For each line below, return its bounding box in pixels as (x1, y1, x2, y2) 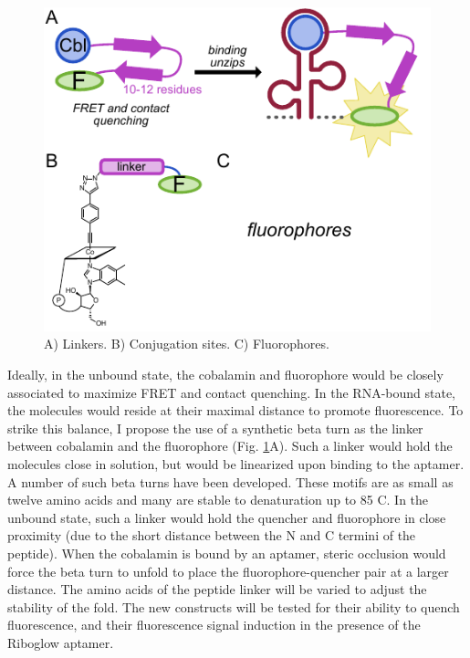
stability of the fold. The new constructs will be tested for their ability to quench (7, 597, 460, 616)
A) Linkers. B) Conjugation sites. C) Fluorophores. (44, 334, 329, 353)
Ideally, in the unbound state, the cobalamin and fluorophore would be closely (7, 365, 444, 384)
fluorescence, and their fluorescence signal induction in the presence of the (7, 615, 421, 634)
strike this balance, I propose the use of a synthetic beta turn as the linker (7, 418, 423, 437)
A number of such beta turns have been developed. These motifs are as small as (7, 472, 454, 491)
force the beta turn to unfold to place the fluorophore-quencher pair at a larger (7, 561, 449, 580)
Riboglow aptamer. (7, 632, 114, 652)
